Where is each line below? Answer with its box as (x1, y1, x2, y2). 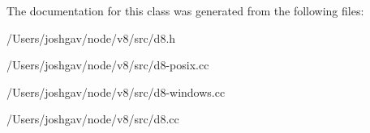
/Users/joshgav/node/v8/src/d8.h (6, 29, 176, 46)
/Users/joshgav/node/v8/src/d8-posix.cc (6, 56, 209, 73)
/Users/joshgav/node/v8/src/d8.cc (6, 110, 179, 127)
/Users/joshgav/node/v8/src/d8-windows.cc (6, 83, 226, 100)
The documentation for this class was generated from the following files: (6, 2, 364, 19)
